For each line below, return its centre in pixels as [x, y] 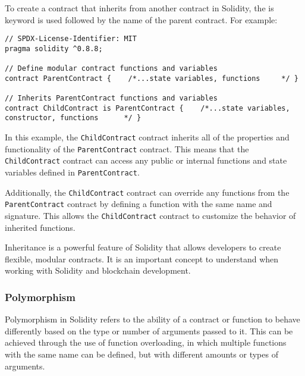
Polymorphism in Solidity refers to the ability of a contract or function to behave [152, 319]
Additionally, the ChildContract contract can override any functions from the [147, 192]
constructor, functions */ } [73, 118]
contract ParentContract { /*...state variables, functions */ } [152, 78]
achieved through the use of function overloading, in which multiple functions [146, 342]
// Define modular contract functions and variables [111, 69]
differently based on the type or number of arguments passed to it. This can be [149, 330]
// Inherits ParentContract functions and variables [111, 98]
